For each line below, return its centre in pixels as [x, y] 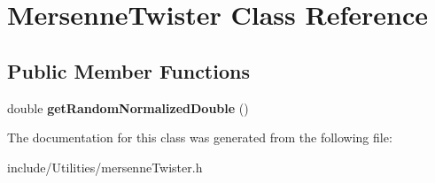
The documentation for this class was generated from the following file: [200, 137]
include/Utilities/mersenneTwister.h [105, 167]
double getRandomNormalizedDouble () [128, 107]
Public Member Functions [128, 70]
